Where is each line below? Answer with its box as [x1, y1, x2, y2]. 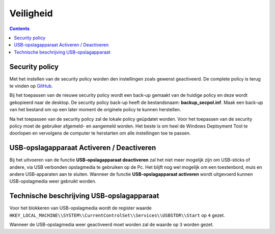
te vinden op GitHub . [9, 83, 53, 89]
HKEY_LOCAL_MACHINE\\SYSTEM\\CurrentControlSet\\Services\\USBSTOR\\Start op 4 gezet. [9, 212, 225, 218]
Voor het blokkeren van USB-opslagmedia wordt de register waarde [9, 205, 152, 211]
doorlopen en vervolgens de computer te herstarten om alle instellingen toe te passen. [9, 130, 191, 136]
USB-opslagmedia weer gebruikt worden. [9, 178, 97, 185]
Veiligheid [9, 8, 53, 19]
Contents [9, 25, 30, 32]
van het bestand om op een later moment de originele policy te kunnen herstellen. [9, 107, 181, 113]
